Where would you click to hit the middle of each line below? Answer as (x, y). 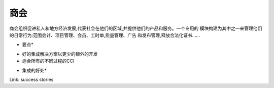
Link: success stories (31, 79)
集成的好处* (35, 70)
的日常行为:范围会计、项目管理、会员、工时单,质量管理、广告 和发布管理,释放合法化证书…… (105, 35)
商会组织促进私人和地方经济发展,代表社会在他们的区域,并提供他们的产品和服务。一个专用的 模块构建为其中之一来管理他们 (136, 28)
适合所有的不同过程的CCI (48, 61)
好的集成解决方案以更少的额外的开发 (60, 54)
